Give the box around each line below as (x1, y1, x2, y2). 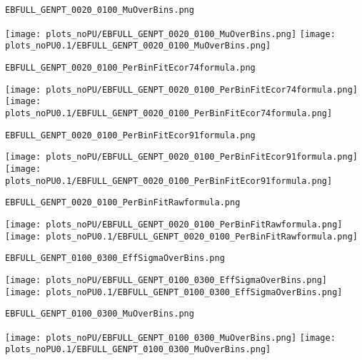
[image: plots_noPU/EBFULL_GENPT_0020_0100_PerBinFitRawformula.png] (5, 219, 343, 230)
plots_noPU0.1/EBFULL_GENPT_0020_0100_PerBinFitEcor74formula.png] (5, 108, 333, 118)
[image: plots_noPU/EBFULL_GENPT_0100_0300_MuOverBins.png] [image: (5, 332, 336, 343)
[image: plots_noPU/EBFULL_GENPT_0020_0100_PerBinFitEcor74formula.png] (5, 84, 358, 95)
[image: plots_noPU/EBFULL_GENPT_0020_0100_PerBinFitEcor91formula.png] (5, 152, 358, 163)
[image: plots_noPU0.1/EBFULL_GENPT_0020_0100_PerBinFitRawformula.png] (5, 231, 358, 242)
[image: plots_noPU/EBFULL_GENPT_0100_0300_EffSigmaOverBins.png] (5, 274, 328, 285)
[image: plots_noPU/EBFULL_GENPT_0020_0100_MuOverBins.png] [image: (5, 29, 336, 39)
